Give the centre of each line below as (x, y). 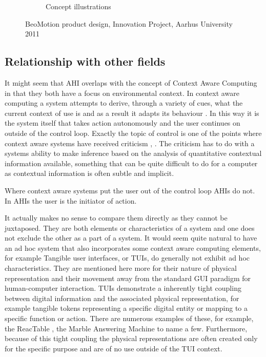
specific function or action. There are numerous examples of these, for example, (129, 318)
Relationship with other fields (85, 61)
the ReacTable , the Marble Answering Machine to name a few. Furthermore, (126, 328)
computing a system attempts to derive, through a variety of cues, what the (124, 103)
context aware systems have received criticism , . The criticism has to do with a (130, 143)
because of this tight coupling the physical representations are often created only (131, 338)
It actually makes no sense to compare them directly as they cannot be (116, 218)
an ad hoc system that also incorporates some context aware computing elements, (133, 247)
